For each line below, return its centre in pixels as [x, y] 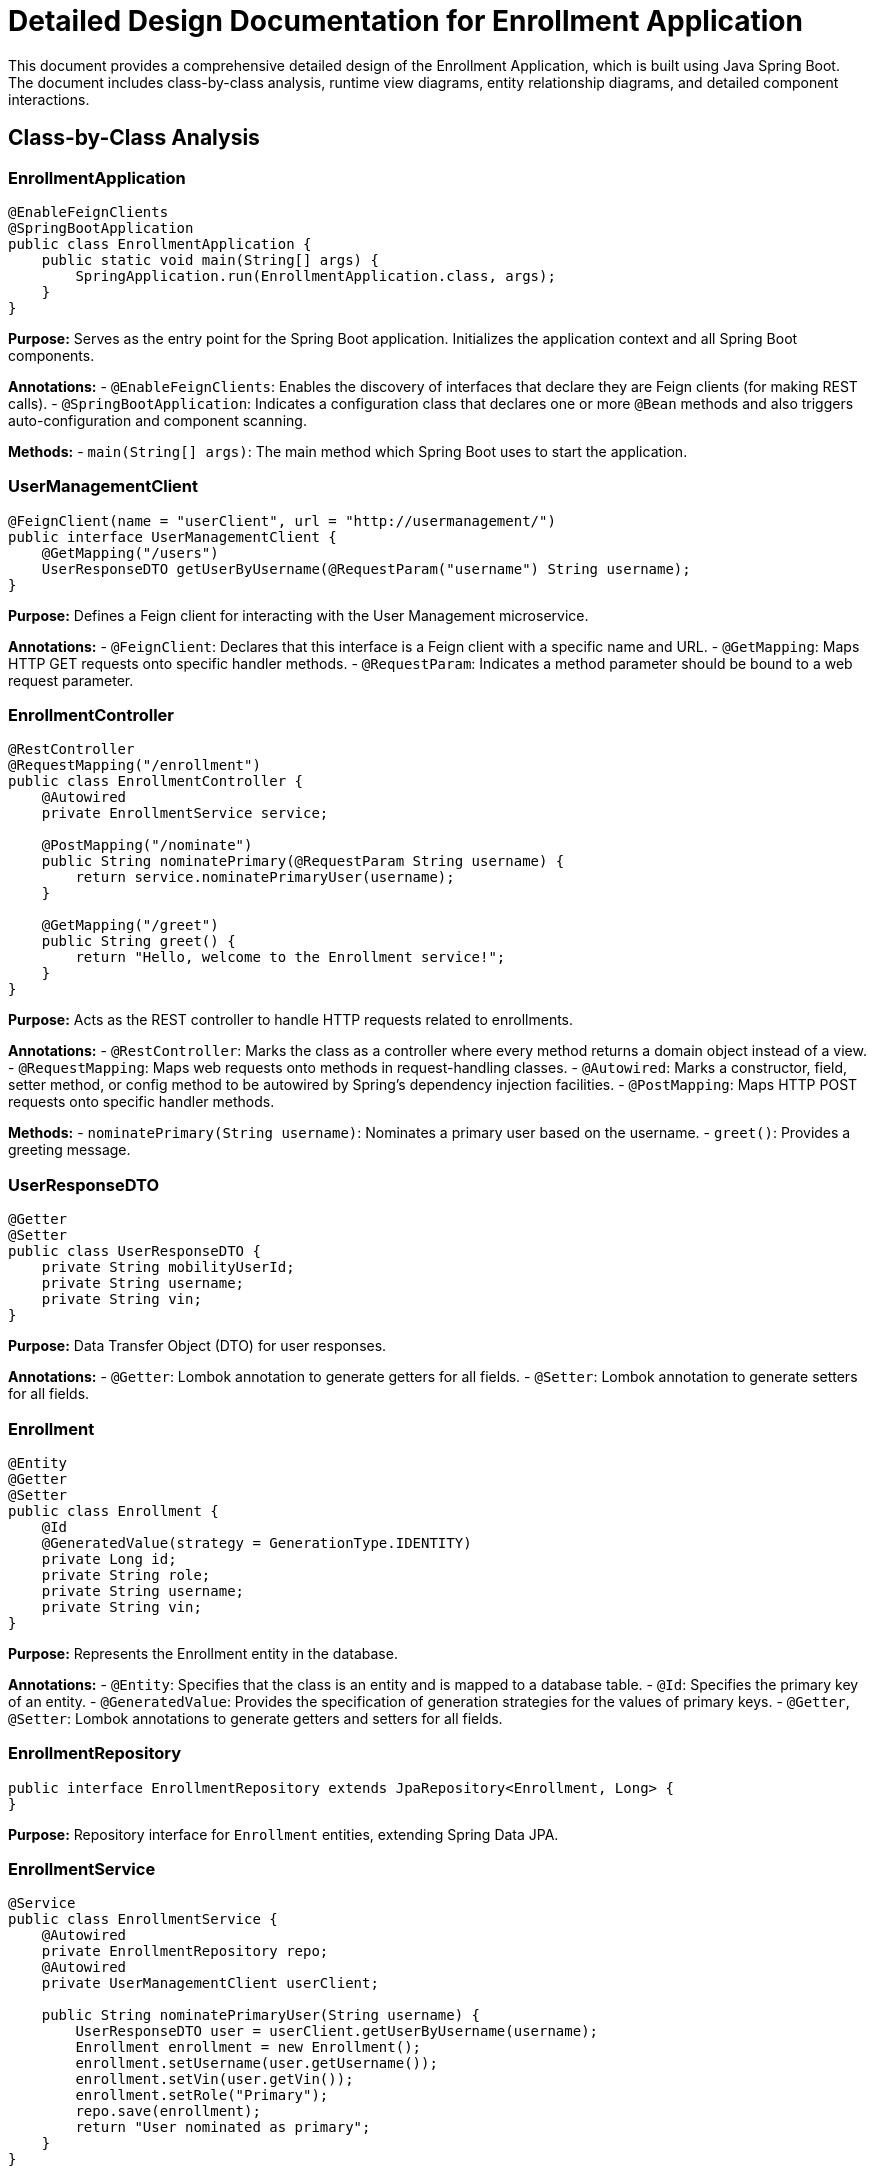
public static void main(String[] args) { [210, 259]
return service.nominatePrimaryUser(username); [265, 877]
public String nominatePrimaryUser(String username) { [261, 2015]
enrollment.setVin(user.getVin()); [214, 2079]
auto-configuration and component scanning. [157, 420]
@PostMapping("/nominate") [147, 845]
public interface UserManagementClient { [172, 536]
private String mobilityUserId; [168, 1267]
